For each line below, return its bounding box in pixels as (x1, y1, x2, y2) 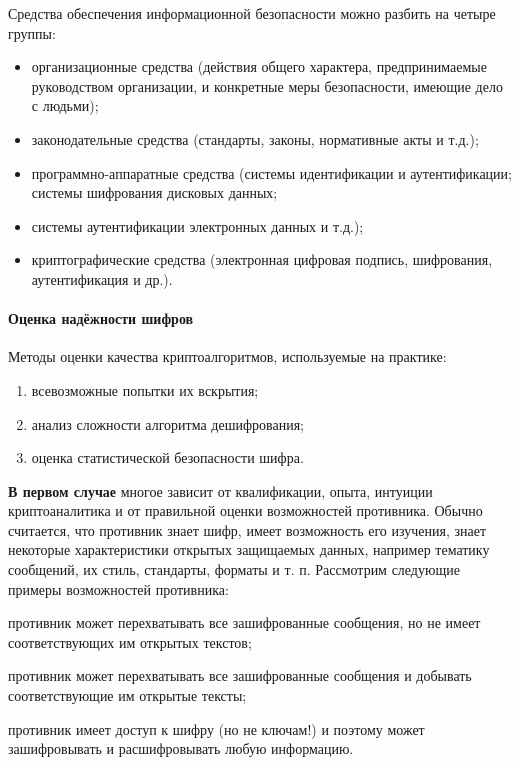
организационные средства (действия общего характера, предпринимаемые (31, 56, 487, 77)
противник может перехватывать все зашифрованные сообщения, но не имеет (8, 612, 481, 633)
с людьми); (31, 95, 99, 116)
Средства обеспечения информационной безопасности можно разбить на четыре (8, 3, 496, 23)
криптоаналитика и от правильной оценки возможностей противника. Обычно (8, 500, 483, 521)
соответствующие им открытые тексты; (8, 685, 247, 706)
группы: (8, 22, 56, 43)
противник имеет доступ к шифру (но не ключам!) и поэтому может (8, 718, 425, 739)
